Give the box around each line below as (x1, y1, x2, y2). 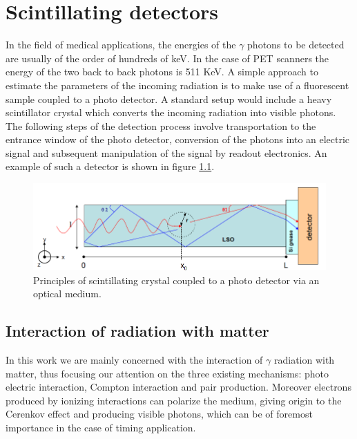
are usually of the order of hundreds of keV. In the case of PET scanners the (6, 50, 329, 65)
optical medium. (33, 286, 102, 301)
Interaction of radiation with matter (6, 320, 269, 342)
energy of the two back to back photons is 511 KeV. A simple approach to (6, 64, 318, 79)
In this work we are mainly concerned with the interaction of (6, 353, 263, 366)
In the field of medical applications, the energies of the (6, 37, 236, 52)
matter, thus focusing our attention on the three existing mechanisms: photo (6, 366, 329, 380)
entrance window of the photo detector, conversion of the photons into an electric (6, 132, 350, 147)
